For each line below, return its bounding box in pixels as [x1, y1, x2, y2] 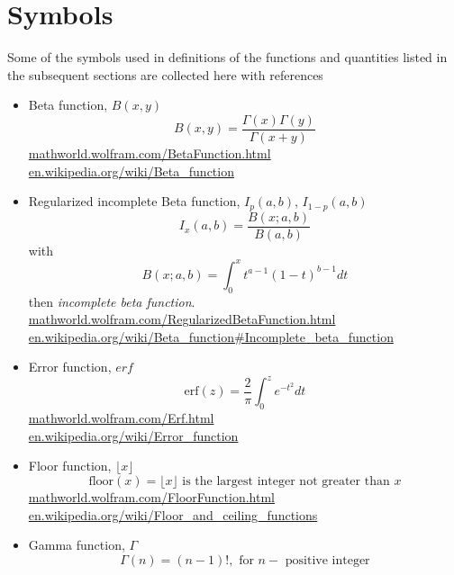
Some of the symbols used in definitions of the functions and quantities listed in [7, 48, 448, 67]
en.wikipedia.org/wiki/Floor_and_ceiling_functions [28, 505, 318, 524]
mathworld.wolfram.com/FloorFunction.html [28, 488, 275, 507]
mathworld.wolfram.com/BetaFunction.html [28, 143, 271, 162]
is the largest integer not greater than [182, 475, 390, 489]
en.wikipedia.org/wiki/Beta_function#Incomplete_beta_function [28, 327, 394, 346]
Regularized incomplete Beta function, [28, 192, 241, 211]
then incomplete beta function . [28, 292, 195, 310]
